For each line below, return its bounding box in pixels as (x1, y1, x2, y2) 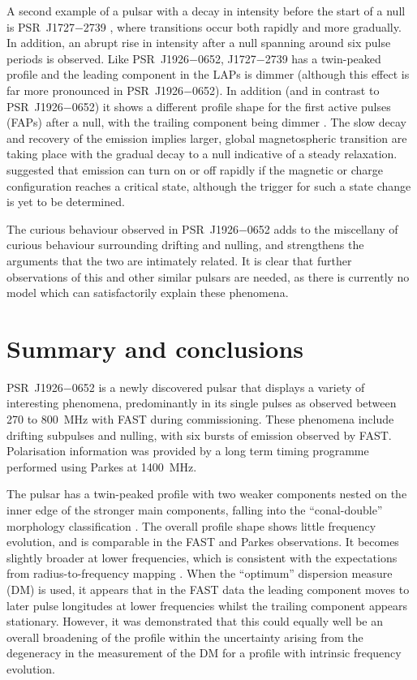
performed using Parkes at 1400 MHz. (6, 458, 197, 475)
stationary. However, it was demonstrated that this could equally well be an (6, 613, 383, 630)
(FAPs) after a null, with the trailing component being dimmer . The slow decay (6, 114, 406, 131)
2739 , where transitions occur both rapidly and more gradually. (83, 18, 402, 35)
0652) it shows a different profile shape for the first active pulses (71, 97, 391, 114)
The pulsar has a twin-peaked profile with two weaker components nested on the (6, 485, 407, 502)
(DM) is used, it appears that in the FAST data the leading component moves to (6, 580, 410, 597)
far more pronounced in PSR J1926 (6, 81, 184, 98)
